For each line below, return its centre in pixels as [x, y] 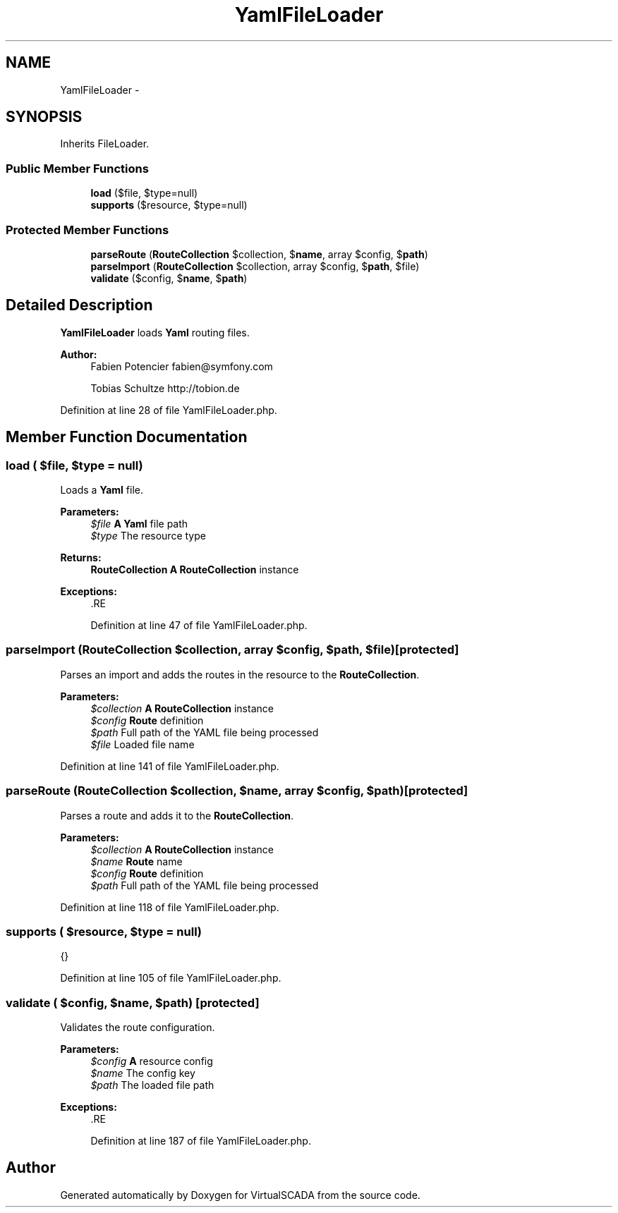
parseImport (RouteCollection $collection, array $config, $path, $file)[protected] [232, 650]
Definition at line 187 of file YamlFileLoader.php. [201, 1141]
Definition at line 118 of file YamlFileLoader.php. [170, 907]
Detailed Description [79, 305]
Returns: [81, 557]
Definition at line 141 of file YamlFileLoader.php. [170, 766]
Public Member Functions [77, 168]
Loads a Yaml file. [102, 490]
